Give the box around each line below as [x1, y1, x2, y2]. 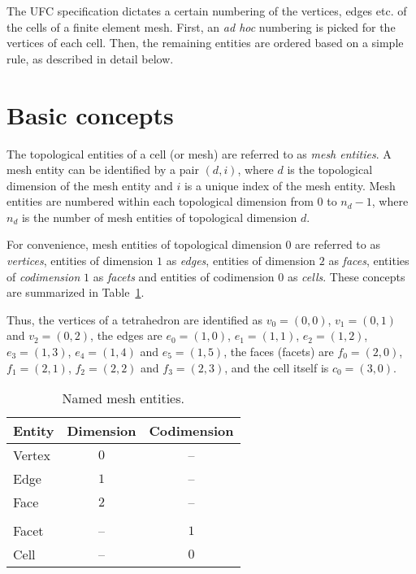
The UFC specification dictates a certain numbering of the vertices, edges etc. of [6, 2, 407, 19]
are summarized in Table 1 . [6, 284, 145, 301]
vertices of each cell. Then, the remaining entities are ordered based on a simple [6, 34, 404, 51]
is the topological [287, 161, 373, 178]
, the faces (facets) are [223, 343, 334, 360]
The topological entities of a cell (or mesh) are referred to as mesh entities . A [6, 145, 392, 162]
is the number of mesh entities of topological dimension [21, 208, 297, 225]
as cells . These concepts [287, 267, 405, 285]
